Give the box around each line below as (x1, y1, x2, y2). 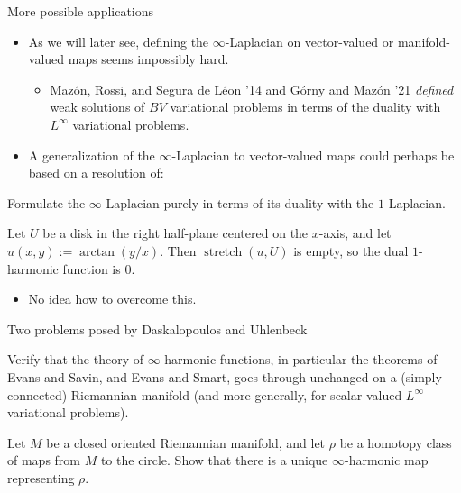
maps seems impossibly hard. (68, 50, 229, 68)
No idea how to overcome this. (28, 289, 197, 308)
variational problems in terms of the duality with (170, 97, 441, 116)
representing (7, 468, 75, 487)
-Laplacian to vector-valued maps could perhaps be (171, 145, 455, 164)
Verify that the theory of (7, 350, 143, 369)
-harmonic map (344, 451, 429, 470)
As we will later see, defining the (28, 32, 209, 50)
